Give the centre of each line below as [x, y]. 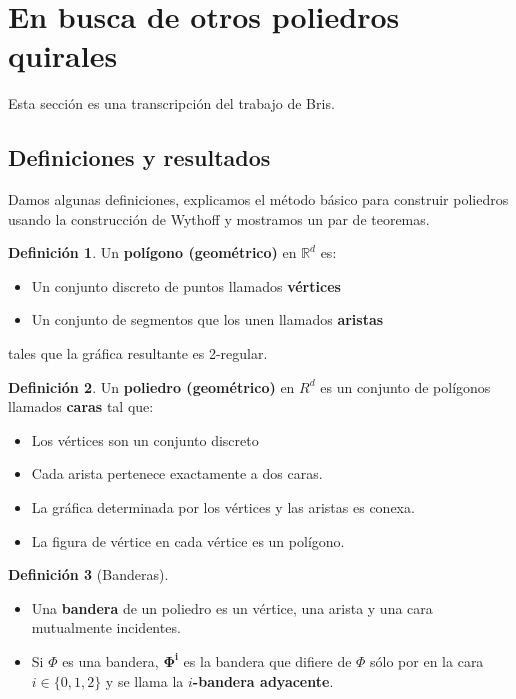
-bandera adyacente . [263, 680]
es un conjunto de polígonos [405, 386]
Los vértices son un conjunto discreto [145, 439]
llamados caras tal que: [81, 406]
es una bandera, [110, 661]
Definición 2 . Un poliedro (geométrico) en [151, 386]
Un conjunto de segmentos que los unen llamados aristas [207, 319]
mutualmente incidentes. [106, 627]
